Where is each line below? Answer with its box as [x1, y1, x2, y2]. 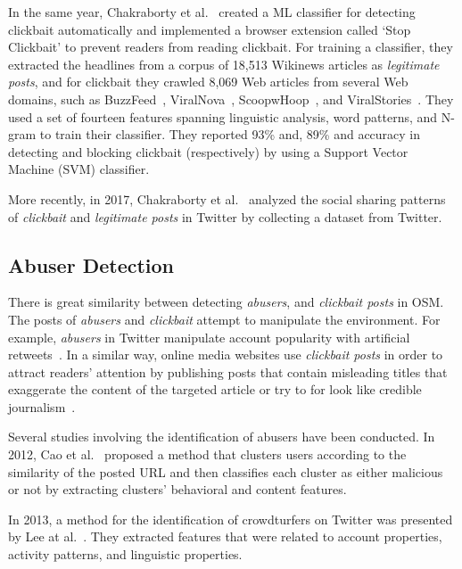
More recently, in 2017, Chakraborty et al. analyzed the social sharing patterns [8, 189, 446, 208]
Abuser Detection [8, 251, 175, 278]
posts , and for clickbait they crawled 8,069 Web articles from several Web [8, 72, 408, 91]
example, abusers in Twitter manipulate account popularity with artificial [8, 327, 410, 346]
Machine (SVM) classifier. [8, 160, 150, 178]
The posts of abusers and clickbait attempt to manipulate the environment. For [8, 309, 441, 328]
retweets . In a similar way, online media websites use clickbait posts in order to [8, 345, 443, 364]
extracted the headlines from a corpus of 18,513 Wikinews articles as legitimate [8, 54, 440, 73]
